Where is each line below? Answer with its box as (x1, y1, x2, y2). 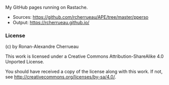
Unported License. (5, 59, 44, 65)
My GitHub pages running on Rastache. (5, 5, 88, 10)
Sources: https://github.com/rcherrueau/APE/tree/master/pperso (12, 14, 149, 20)
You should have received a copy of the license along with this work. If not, (5, 68, 163, 75)
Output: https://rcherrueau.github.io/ (12, 20, 90, 25)
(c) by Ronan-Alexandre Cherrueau (5, 44, 79, 50)
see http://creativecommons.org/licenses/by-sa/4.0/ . (5, 74, 116, 80)
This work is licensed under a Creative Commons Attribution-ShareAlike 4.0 (5, 53, 164, 60)
